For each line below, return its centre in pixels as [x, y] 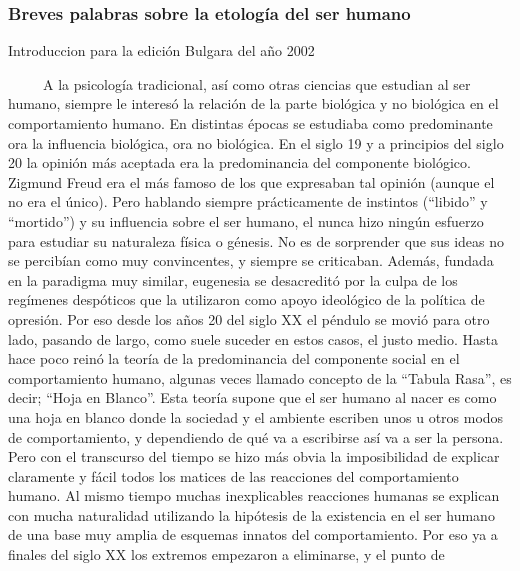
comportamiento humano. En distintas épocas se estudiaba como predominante [250, 123]
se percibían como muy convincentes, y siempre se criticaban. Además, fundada [251, 260]
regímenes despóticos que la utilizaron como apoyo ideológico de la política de [246, 299]
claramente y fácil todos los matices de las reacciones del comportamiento [233, 475]
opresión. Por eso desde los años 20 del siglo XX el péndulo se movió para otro [249, 318]
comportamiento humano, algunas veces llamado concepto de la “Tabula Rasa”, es [260, 377]
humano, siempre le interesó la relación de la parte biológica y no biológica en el [253, 103]
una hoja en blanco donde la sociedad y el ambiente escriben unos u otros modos [256, 416]
